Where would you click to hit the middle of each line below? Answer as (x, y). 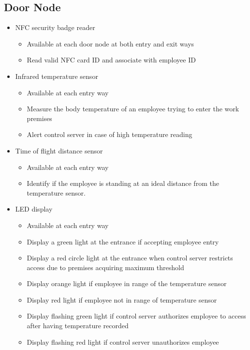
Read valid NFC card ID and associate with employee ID (111, 60)
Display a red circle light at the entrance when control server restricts (130, 258)
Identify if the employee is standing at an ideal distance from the (123, 183)
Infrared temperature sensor (57, 76)
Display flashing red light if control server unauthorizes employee (123, 342)
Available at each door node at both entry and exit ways (110, 43)
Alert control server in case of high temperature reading (110, 134)
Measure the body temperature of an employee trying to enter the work (133, 109)
